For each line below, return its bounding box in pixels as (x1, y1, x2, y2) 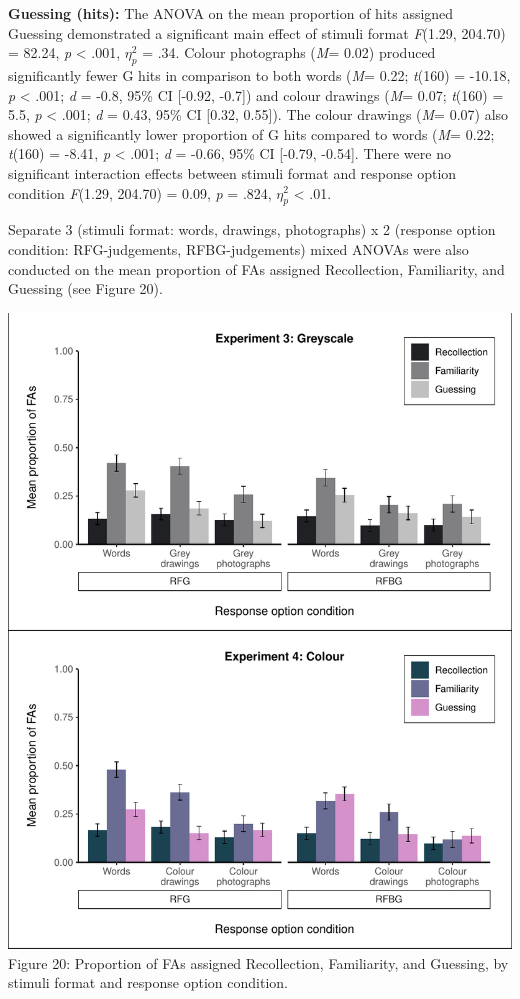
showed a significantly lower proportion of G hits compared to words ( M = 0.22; (8, 123, 495, 144)
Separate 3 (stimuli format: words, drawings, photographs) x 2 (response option (8, 219, 496, 240)
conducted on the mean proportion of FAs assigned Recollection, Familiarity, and (8, 258, 505, 279)
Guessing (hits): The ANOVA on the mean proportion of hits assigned (8, 3, 454, 23)
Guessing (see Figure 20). (8, 278, 163, 299)
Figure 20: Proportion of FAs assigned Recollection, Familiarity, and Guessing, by (8, 952, 509, 973)
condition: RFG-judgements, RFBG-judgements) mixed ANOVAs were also (8, 238, 469, 259)
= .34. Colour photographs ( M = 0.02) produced (142, 42, 436, 63)
